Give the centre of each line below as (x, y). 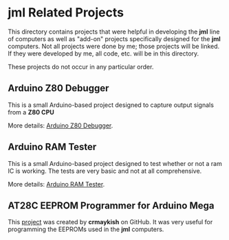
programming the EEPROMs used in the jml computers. (86, 229)
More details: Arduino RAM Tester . (56, 184)
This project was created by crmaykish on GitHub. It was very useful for (110, 222)
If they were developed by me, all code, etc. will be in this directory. (103, 53)
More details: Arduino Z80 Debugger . (61, 125)
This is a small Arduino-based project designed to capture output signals (111, 105)
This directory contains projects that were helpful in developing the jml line (114, 32)
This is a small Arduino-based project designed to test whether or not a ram (115, 163)
